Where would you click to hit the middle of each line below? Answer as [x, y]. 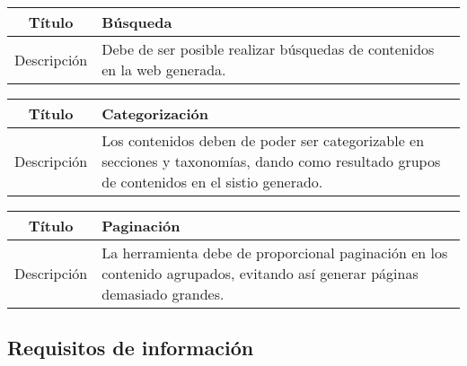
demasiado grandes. [163, 294]
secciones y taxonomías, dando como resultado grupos [271, 161]
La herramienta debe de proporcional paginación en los [275, 253]
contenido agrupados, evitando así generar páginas [260, 273]
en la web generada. [164, 70]
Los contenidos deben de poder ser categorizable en [263, 140]
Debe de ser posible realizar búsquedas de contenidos [268, 49]
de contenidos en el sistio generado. [212, 182]
